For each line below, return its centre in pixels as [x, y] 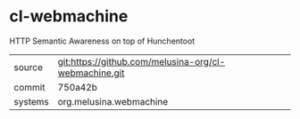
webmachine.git [91, 73]
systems [31, 101]
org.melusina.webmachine [113, 101]
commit [29, 87]
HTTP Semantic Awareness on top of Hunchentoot [102, 41]
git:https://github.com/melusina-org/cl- [142, 61]
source [28, 67]
